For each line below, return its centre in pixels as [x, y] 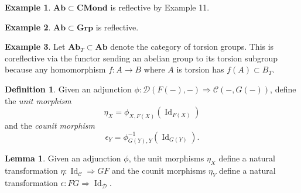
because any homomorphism [55, 69]
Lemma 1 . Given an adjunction [63, 158]
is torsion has [200, 69]
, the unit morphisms [166, 158]
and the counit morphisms [159, 170]
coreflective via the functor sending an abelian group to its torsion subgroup [141, 58]
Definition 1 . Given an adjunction [68, 89]
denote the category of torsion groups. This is [192, 46]
